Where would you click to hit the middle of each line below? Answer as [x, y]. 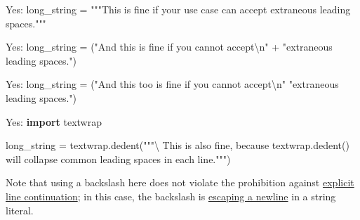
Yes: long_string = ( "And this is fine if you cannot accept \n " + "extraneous [169, 47]
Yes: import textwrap [54, 121]
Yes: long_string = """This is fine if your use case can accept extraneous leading [178, 9]
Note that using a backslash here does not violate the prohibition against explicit [180, 182]
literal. [20, 210]
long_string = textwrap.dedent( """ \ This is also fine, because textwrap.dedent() [178, 145]
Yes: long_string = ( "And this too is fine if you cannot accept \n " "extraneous [172, 84]
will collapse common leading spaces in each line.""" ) [118, 158]
